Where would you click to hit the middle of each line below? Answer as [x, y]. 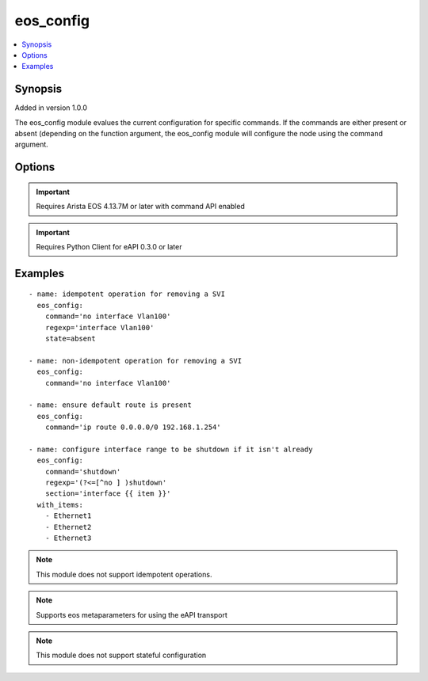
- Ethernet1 [68, 516]
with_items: [60, 504]
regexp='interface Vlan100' [99, 327]
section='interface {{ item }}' [108, 494]
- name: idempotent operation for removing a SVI [127, 294]
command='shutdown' [83, 472]
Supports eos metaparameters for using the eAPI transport [132, 614]
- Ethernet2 [68, 527]
